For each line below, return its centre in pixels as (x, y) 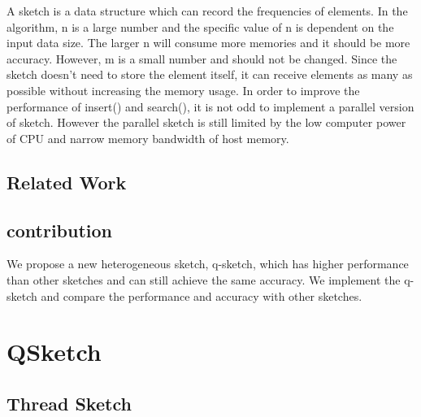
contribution (60, 230)
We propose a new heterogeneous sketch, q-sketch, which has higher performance (208, 264)
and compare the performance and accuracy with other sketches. (202, 295)
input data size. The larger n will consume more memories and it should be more (208, 43)
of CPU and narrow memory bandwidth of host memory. (148, 138)
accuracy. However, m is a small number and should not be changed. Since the (202, 58)
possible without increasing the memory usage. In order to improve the (183, 90)
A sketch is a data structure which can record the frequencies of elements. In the (207, 11)
